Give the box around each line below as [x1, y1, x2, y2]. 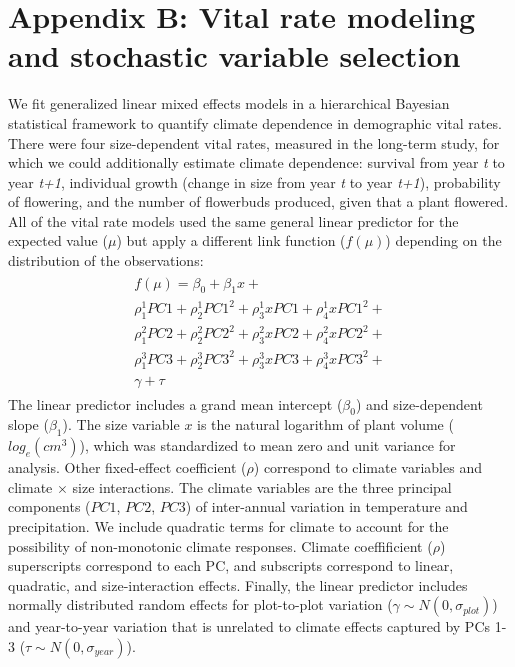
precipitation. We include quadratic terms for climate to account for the [8, 515, 449, 536]
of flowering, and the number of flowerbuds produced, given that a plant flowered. [8, 191, 509, 212]
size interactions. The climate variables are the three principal [72, 476, 452, 497]
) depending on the [385, 230, 502, 251]
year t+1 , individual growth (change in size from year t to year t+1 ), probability [8, 171, 501, 192]
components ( [8, 496, 91, 517]
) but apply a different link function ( [116, 230, 346, 251]
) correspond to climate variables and [253, 457, 482, 478]
